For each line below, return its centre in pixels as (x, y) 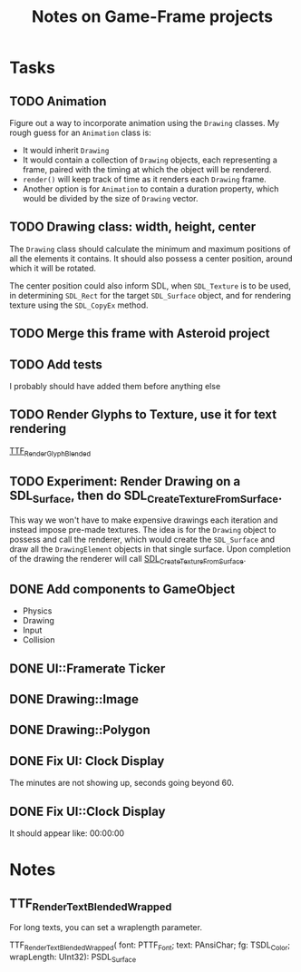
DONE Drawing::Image (74, 699)
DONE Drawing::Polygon (80, 730)
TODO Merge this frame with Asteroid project (140, 334)
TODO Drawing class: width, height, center (133, 227)
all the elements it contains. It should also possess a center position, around (151, 258)
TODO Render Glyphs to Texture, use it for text (143, 415)
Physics (37, 611)
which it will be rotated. (53, 268)
